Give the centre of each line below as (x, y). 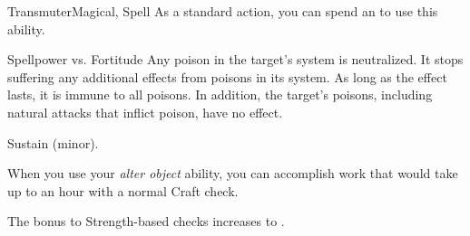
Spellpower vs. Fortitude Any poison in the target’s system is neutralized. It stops (235, 59)
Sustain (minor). (53, 142)
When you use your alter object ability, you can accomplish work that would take (233, 173)
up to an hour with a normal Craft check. (123, 190)
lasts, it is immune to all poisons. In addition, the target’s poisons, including (220, 94)
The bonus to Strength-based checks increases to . (146, 221)
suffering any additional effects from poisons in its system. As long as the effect (227, 76)
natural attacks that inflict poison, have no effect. (145, 112)
